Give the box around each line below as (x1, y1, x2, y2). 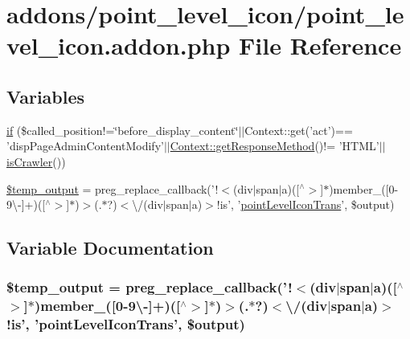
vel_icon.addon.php (6, 29, 231, 62)
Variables (6, 84, 85, 108)
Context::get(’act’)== (244, 121, 353, 138)
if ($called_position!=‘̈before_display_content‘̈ (6, 121, 239, 138)
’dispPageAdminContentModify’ (6, 137, 164, 154)
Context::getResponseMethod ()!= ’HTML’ (170, 137, 379, 154)
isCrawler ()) (6, 153, 66, 169)
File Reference (239, 29, 402, 62)
